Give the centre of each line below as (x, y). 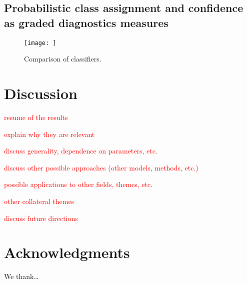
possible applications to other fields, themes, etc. (78, 184)
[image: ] (40, 43)
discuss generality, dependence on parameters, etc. (81, 151)
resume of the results (36, 117)
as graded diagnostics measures (86, 22)
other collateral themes (39, 201)
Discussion (41, 93)
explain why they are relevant (49, 134)
